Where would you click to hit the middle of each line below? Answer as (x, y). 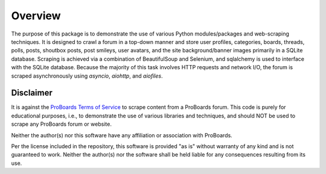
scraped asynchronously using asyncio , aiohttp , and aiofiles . (87, 76)
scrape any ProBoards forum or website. (61, 124)
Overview (36, 16)
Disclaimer (32, 93)
